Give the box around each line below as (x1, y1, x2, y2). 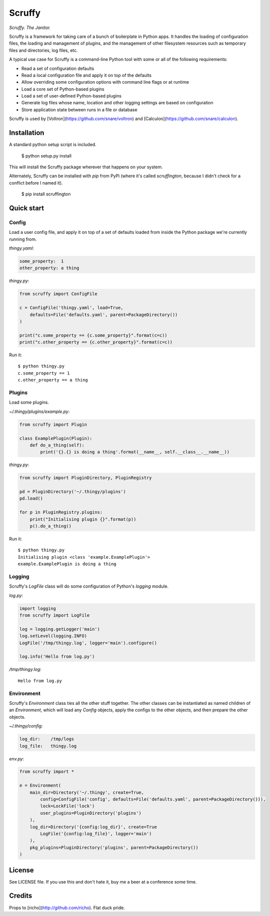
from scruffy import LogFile (19, 613, 90, 618)
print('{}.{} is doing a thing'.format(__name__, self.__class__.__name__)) (40, 449, 230, 455)
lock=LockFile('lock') (40, 803, 95, 809)
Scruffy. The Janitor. (9, 25, 51, 31)
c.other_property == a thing (18, 377, 88, 383)
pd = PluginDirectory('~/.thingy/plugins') (19, 489, 126, 495)
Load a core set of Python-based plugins (21, 86, 105, 92)
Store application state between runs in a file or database (21, 106, 138, 113)
